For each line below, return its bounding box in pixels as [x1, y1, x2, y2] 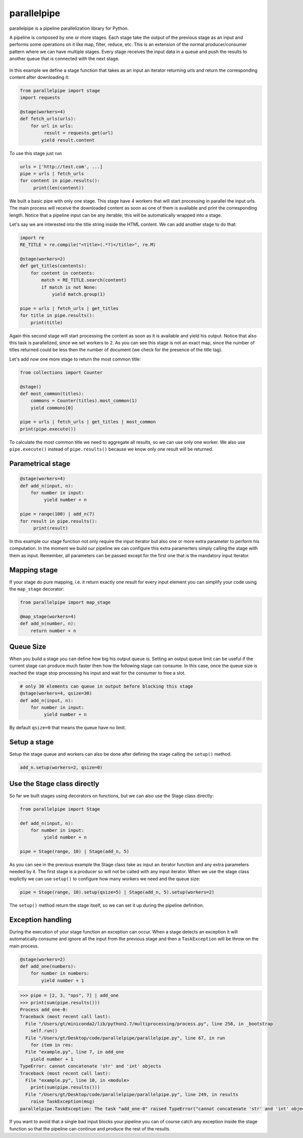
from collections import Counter [20, 369, 103, 375]
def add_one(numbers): [20, 963, 76, 969]
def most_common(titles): [20, 390, 84, 397]
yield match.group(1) [52, 291, 106, 298]
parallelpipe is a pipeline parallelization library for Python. [9, 25, 129, 31]
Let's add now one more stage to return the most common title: [9, 356, 141, 362]
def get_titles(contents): [20, 263, 87, 269]
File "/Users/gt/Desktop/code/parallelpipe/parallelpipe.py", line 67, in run [25, 1035, 225, 1041]
